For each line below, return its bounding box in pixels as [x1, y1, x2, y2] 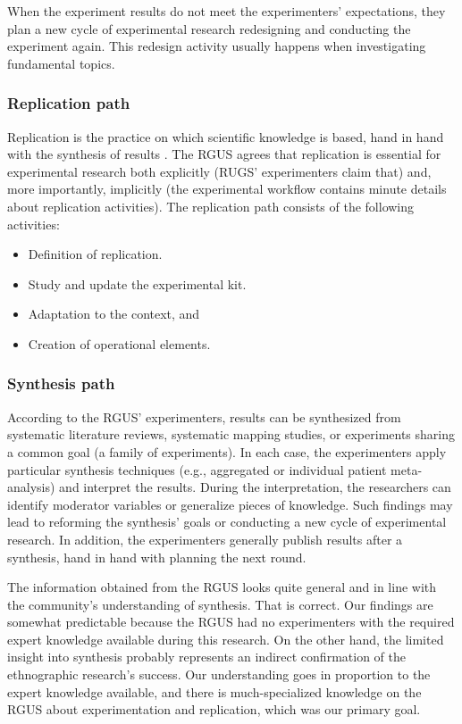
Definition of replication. [28, 245, 163, 263]
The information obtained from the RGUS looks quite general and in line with [7, 578, 437, 596]
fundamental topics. [7, 54, 115, 72]
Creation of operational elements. [28, 334, 211, 353]
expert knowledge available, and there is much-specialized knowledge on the [7, 682, 422, 701]
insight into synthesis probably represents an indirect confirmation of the [7, 647, 406, 666]
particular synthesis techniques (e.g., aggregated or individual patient [7, 460, 387, 479]
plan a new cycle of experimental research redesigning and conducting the [7, 19, 411, 37]
